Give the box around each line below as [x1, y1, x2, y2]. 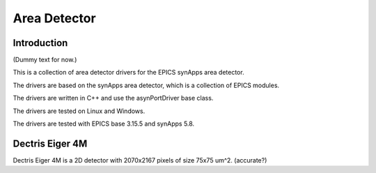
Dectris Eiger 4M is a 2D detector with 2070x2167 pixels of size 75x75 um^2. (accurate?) [13, 156, 267, 164]
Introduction [13, 37, 68, 49]
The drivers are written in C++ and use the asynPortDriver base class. [13, 94, 214, 103]
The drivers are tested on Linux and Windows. [13, 107, 146, 115]
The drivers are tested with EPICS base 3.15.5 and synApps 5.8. [13, 119, 195, 128]
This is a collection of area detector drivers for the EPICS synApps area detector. [13, 68, 244, 77]
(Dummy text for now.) [13, 56, 77, 64]
